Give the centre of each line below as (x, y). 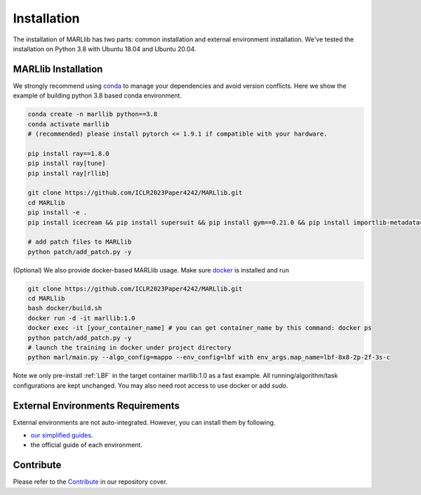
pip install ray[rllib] (69, 173)
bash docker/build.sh (65, 308)
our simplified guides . (62, 435)
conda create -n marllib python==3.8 (93, 114)
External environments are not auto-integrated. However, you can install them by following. (144, 422)
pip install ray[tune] (67, 164)
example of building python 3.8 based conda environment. (98, 95)
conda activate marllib (69, 124)
